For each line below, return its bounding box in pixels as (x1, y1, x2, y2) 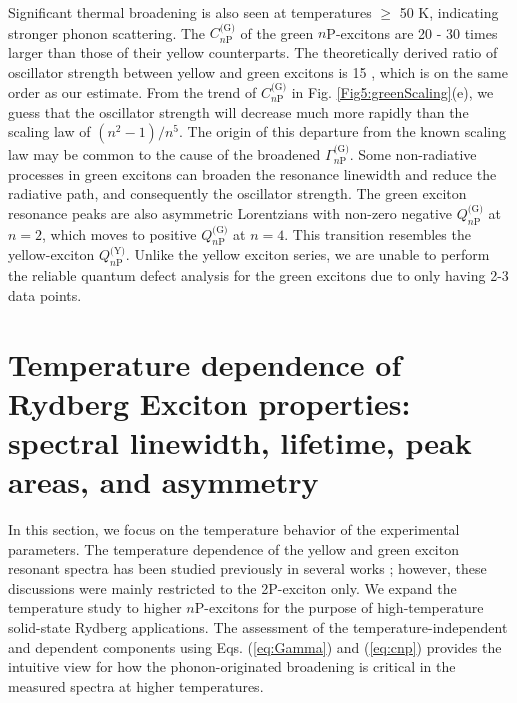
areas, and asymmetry (8, 461, 319, 502)
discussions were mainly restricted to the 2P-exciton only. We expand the (8, 577, 457, 598)
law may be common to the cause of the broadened (8, 144, 321, 164)
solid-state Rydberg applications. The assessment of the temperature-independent (8, 617, 508, 638)
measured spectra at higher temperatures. (8, 675, 264, 696)
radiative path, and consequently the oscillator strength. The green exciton (8, 183, 467, 204)
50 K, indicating (399, 2, 499, 22)
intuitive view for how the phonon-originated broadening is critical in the (8, 656, 456, 677)
